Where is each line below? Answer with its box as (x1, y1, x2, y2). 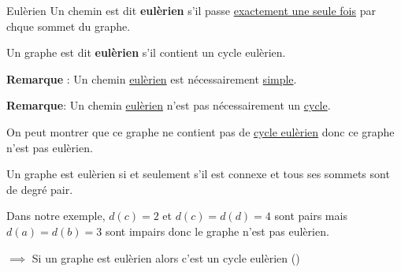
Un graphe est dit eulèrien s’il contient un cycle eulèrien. (6, 44, 286, 61)
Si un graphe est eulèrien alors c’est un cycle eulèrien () (32, 249, 300, 266)
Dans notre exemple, (6, 207, 106, 224)
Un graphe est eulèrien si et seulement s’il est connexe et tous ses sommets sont (6, 166, 390, 182)
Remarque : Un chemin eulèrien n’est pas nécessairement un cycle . (6, 97, 331, 114)
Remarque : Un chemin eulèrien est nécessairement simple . (6, 70, 297, 87)
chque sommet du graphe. (6, 17, 131, 34)
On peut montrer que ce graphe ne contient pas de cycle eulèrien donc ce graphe (6, 123, 395, 140)
